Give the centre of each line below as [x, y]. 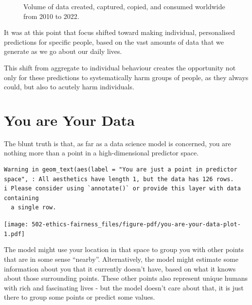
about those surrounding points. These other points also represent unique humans [126, 278]
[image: [16, 225]
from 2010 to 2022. [51, 16]
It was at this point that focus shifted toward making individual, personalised [120, 32]
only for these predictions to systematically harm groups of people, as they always [126, 77]
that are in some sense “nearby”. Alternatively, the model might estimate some [121, 259]
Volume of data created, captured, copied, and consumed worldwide [124, 6]
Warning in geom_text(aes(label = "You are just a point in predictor [121, 170]
